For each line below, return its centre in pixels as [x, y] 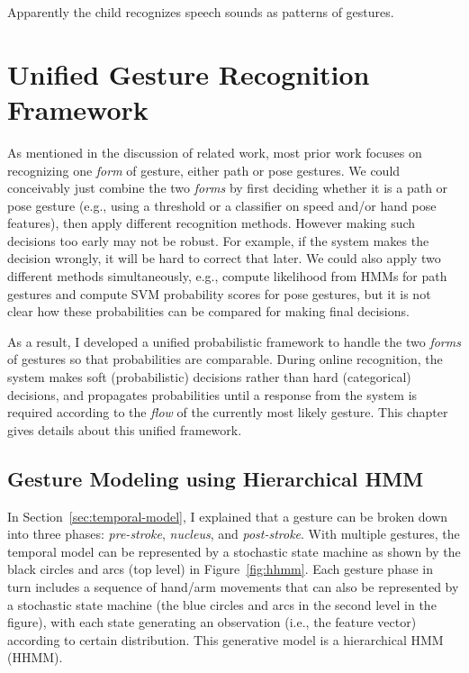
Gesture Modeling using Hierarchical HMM [216, 478]
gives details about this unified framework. [125, 429]
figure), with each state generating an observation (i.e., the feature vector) [212, 622]
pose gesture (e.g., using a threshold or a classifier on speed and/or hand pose [222, 205]
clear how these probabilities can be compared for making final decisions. [208, 311]
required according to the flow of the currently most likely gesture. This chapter [228, 412]
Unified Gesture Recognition [189, 73]
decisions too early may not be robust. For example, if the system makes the [218, 240]
